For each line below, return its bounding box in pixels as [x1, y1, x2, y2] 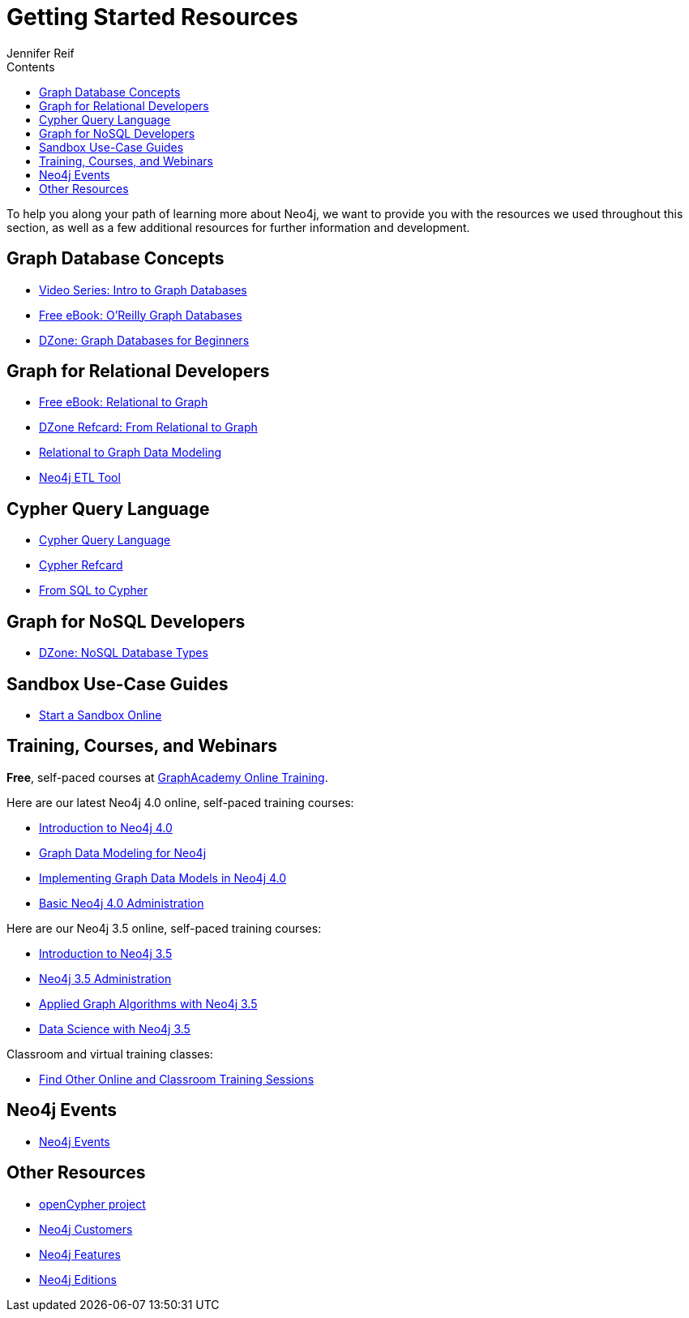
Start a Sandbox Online [39, 707, 162, 722]
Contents [6, 59, 55, 74]
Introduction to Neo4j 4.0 [39, 820, 173, 835]
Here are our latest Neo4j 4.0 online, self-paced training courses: [6, 795, 354, 809]
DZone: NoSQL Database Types [39, 646, 208, 660]
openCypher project [39, 1196, 146, 1211]
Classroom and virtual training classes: [6, 1046, 213, 1061]
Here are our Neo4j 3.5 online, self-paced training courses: [6, 921, 322, 935]
